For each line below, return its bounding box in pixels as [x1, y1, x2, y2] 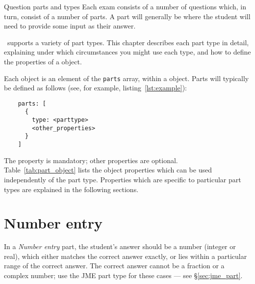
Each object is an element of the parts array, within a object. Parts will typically [4, 73, 249, 83]
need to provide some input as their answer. [4, 21, 136, 31]
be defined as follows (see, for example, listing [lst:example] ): [4, 83, 187, 93]
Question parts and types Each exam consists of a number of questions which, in [4, 1, 246, 11]
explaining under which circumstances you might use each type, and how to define [4, 47, 251, 57]
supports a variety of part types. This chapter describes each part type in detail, [7, 37, 249, 47]
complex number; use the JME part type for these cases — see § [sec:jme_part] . [4, 270, 243, 281]
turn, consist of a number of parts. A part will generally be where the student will [4, 11, 251, 21]
